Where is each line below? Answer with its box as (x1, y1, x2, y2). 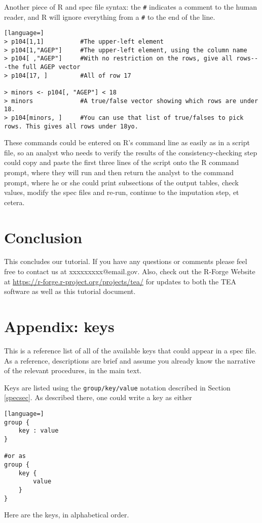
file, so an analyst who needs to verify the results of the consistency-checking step (4, 147, 257, 157)
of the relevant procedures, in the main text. (4, 365, 142, 376)
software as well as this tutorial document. (4, 286, 136, 297)
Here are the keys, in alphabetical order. (4, 509, 129, 520)
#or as (4, 452, 26, 460)
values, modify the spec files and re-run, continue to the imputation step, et (4, 187, 239, 198)
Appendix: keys (4, 316, 115, 337)
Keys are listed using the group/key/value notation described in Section (4, 382, 231, 393)
